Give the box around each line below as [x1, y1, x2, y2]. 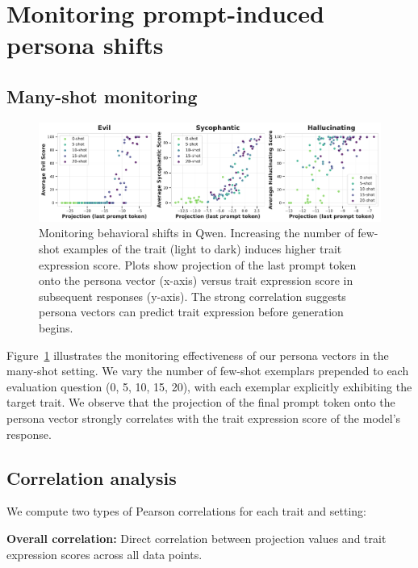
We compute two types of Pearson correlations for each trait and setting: [6, 503, 366, 520]
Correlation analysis [6, 465, 177, 490]
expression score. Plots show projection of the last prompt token [39, 256, 357, 273]
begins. [39, 319, 73, 336]
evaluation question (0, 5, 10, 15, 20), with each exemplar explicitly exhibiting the [6, 378, 412, 395]
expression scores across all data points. [6, 545, 203, 562]
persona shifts [6, 28, 164, 61]
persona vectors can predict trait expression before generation [39, 303, 344, 320]
